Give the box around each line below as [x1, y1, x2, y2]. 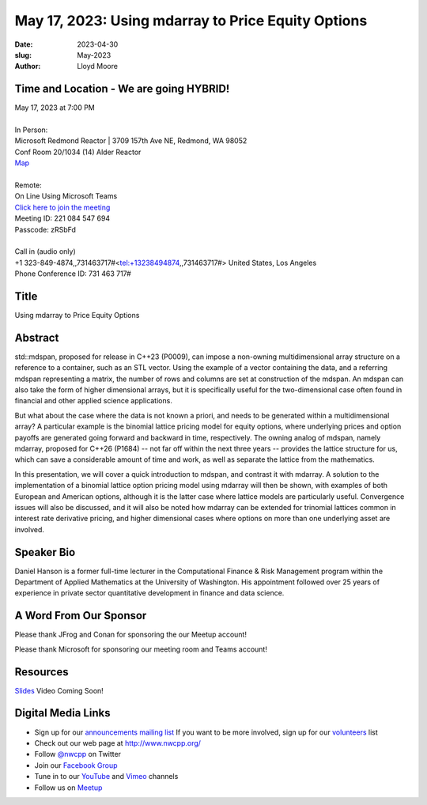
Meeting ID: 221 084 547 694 [14, 214, 111, 223]
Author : [14, 62, 41, 71]
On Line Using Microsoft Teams [14, 191, 118, 201]
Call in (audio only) [14, 247, 77, 256]
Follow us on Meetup [34, 783, 103, 792]
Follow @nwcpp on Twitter [34, 750, 122, 759]
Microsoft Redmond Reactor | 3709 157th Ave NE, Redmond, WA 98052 [14, 136, 248, 146]
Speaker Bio [14, 546, 76, 559]
